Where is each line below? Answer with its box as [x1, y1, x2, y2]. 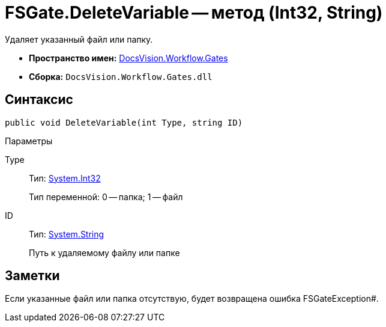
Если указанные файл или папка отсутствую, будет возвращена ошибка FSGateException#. [5, 293, 379, 304]
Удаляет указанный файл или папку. [5, 34, 153, 44]
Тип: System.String [29, 228, 104, 239]
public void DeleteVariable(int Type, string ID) [5, 117, 243, 127]
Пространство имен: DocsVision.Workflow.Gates [29, 52, 228, 63]
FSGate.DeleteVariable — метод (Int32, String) [5, 2, 383, 23]
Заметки [5, 268, 60, 284]
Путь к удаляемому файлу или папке [29, 247, 180, 258]
